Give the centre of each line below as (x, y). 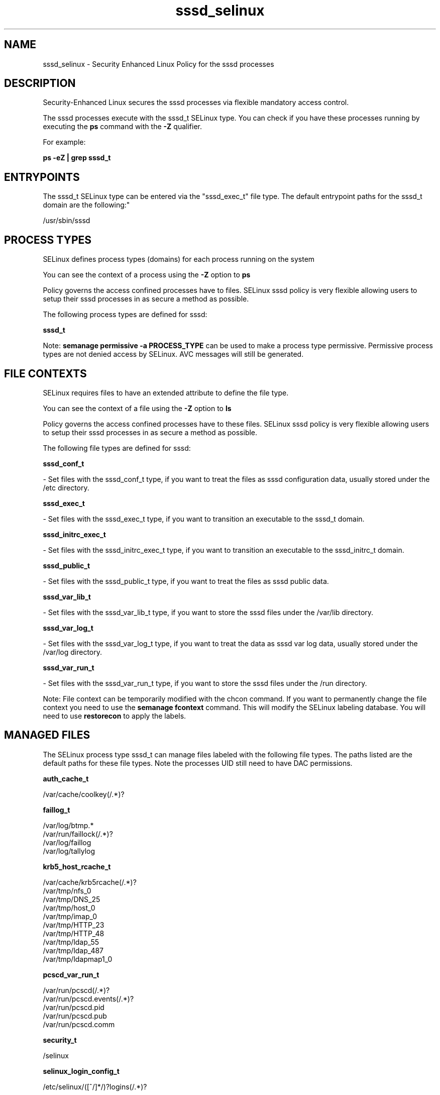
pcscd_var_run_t (71, 974)
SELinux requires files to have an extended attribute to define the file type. (166, 392)
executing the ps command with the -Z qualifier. (122, 127)
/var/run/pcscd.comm (79, 1024)
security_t (60, 1040)
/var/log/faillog (67, 842)
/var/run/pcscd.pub (75, 1016)
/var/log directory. (73, 652)
